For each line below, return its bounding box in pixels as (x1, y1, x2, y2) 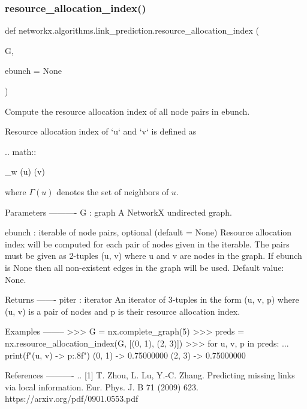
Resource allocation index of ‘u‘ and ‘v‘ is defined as (5, 125, 197, 138)
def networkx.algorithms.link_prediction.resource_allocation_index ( (5, 24, 259, 37)
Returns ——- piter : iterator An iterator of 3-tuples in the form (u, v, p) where (5, 293, 299, 306)
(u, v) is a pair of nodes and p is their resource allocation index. (5, 304, 240, 317)
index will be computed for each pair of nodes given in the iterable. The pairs (5, 237, 290, 250)
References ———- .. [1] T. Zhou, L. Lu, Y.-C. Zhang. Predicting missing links (5, 369, 295, 381)
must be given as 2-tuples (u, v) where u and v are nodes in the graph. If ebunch (5, 249, 302, 262)
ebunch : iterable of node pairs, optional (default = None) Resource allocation (5, 226, 292, 238)
